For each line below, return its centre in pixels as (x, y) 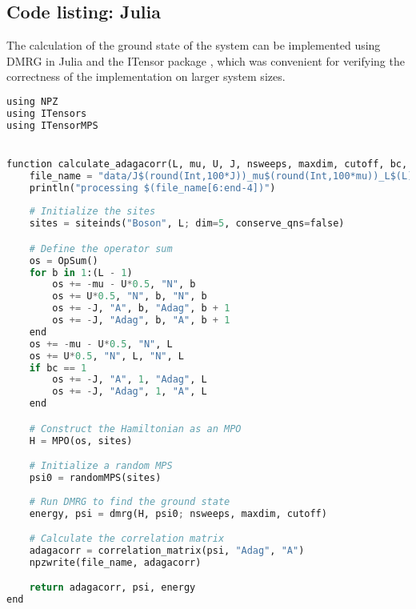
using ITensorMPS (52, 125)
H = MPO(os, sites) (81, 441)
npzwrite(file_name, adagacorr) (115, 562)
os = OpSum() (64, 260)
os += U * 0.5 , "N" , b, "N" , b (130, 296)
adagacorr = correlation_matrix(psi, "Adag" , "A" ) (167, 551)
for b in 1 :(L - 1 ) (81, 272)
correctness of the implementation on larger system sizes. (146, 76)
